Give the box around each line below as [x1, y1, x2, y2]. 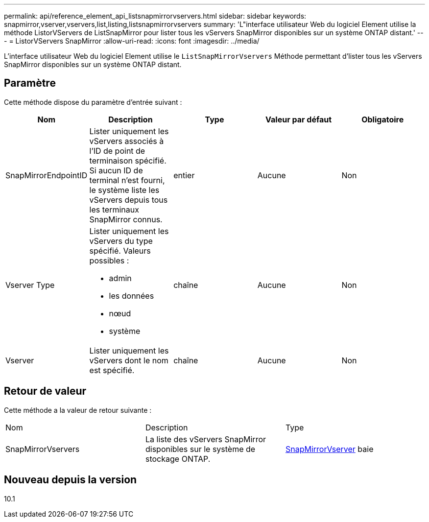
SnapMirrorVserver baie [285, 444, 374, 454]
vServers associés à [89, 136, 164, 146]
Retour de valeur [4, 385, 87, 398]
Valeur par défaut [265, 114, 332, 124]
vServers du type [89, 236, 153, 246]
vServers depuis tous [89, 194, 168, 205]
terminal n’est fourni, [89, 175, 165, 185]
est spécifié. [89, 365, 135, 375]
